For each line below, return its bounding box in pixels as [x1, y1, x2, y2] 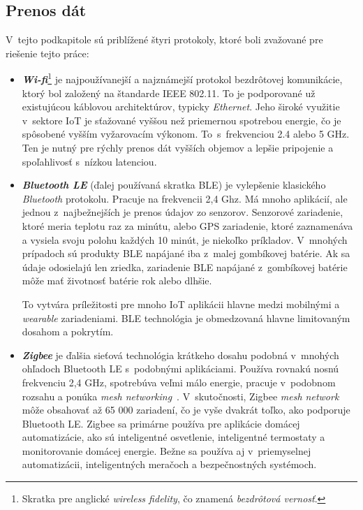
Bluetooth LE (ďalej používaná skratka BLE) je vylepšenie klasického [22, 177, 326, 192]
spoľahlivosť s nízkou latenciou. [22, 154, 157, 168]
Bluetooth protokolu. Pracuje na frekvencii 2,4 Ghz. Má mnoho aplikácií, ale [22, 191, 348, 205]
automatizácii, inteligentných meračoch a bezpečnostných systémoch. [22, 457, 317, 472]
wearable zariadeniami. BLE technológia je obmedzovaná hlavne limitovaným [22, 310, 350, 325]
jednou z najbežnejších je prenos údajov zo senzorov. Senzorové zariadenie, [22, 205, 343, 219]
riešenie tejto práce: [6, 45, 89, 60]
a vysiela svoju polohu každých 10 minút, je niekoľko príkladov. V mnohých [22, 232, 348, 247]
